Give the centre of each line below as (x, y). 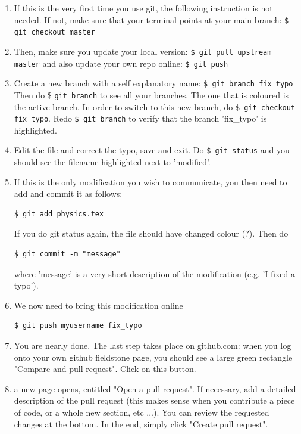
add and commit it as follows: (68, 193)
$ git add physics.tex (59, 214)
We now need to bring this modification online (98, 305)
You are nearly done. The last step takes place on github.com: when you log (153, 345)
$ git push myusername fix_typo (78, 326)
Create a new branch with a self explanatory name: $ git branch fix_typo (153, 83)
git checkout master (54, 32)
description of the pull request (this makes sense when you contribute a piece (154, 400)
